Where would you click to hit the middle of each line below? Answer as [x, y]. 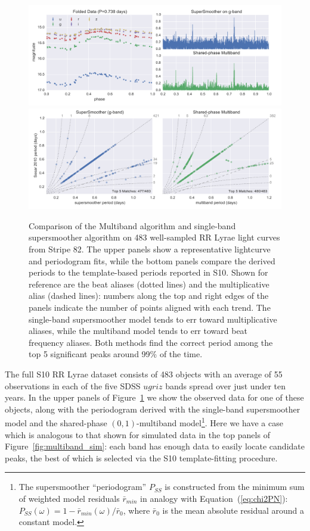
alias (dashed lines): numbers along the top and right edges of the [149, 296]
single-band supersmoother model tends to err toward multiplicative [153, 319]
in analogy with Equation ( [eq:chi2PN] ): [214, 498]
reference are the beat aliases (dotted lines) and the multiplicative [149, 284]
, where [137, 510]
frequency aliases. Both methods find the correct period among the [151, 342]
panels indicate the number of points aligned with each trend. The [150, 307]
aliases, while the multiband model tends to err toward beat [138, 331]
